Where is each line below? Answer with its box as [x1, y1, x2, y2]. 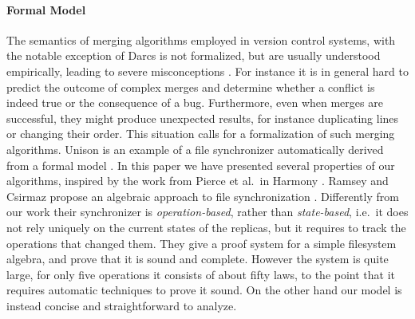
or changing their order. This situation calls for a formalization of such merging [6, 125, 395, 142]
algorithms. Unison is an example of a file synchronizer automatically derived [6, 140, 384, 157]
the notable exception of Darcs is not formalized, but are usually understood [6, 47, 381, 64]
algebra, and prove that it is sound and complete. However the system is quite [6, 250, 389, 267]
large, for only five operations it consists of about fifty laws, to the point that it [6, 266, 396, 282]
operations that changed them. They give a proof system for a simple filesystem [6, 234, 397, 251]
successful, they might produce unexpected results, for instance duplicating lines [6, 109, 399, 126]
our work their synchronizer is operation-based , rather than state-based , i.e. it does [6, 203, 409, 220]
